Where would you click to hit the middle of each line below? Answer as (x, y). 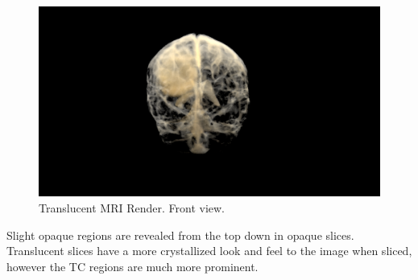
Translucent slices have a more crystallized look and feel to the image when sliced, (209, 251)
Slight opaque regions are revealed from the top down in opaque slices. (180, 235)
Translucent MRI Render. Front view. (132, 208)
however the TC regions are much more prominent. (132, 266)
